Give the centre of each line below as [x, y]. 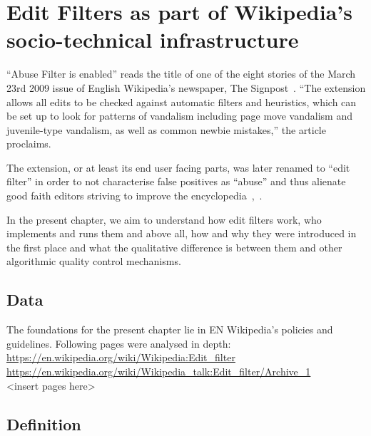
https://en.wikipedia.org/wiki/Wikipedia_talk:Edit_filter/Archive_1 [159, 372]
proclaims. [29, 144]
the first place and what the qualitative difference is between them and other [174, 247]
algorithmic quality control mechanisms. [94, 261]
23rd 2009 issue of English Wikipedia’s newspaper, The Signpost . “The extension [186, 87]
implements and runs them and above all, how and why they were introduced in [182, 233]
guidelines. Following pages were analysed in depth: [119, 343]
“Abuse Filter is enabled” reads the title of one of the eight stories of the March [181, 74]
